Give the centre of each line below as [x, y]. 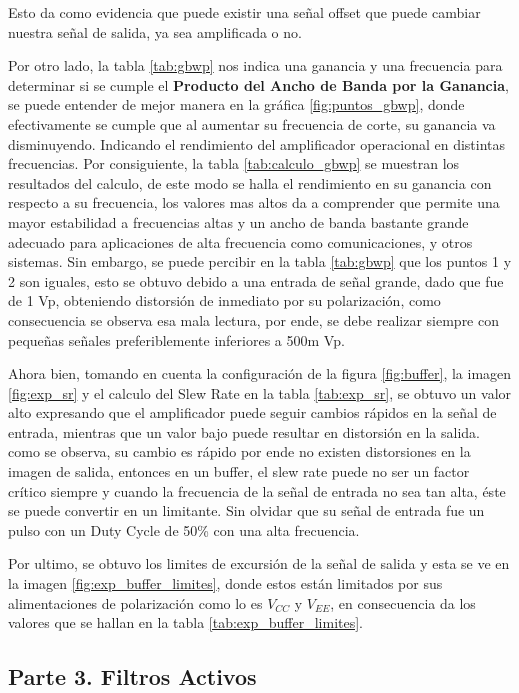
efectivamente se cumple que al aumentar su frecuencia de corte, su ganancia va [252, 123]
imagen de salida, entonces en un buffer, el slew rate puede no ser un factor [239, 471]
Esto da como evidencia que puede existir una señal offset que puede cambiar [244, 12]
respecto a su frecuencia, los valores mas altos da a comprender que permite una [254, 202]
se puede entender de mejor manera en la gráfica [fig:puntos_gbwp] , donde [236, 104]
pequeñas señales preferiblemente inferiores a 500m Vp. [176, 339]
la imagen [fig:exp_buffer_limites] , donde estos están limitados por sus [225, 583]
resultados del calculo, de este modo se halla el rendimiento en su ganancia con [250, 182]
